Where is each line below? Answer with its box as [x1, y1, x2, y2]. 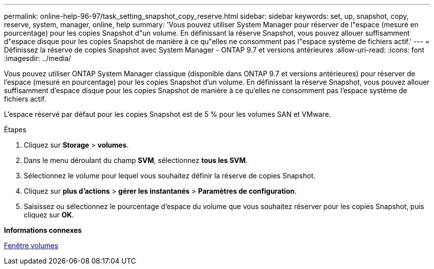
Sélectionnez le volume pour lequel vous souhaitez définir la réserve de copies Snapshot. [24, 171, 316, 180]
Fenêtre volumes [4, 241, 58, 250]
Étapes [4, 125, 27, 134]
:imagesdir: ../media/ [4, 54, 71, 62]
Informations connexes [4, 226, 82, 234]
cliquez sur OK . [24, 211, 74, 219]
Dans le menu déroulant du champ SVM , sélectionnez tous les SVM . [24, 156, 248, 164]
